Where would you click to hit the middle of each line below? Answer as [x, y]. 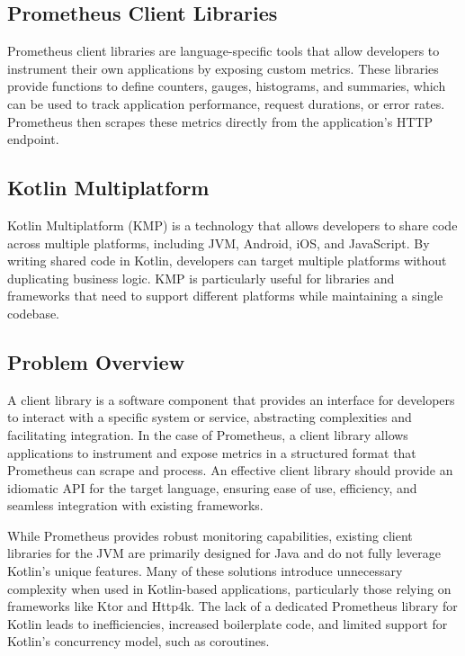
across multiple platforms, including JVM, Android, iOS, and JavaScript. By [219, 243]
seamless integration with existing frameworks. [135, 505]
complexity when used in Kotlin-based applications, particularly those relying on [229, 588]
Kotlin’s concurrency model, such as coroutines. [139, 641]
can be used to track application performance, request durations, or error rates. [226, 103]
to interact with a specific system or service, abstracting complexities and [210, 417]
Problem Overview [96, 361]
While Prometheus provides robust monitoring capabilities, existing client [210, 535]
